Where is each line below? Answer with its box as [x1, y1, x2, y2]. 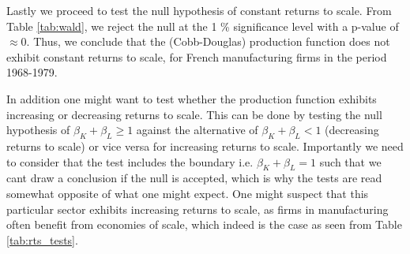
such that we [319, 153, 382, 170]
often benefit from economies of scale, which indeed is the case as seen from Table [6, 216, 402, 233]
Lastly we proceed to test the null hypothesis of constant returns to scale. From [6, 2, 392, 18]
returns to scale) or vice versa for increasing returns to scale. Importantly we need [6, 137, 404, 154]
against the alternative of [136, 121, 258, 138]
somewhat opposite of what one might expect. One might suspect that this [6, 185, 369, 201]
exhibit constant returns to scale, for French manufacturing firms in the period [6, 48, 387, 65]
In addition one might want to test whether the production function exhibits [6, 90, 377, 106]
